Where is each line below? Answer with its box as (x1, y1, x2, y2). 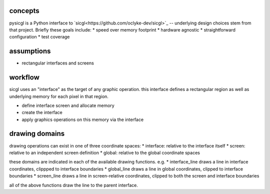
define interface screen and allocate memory (21, 102, 114, 108)
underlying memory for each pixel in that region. (9, 93, 108, 99)
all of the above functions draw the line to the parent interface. (9, 182, 138, 188)
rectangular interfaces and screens (21, 60, 94, 66)
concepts (9, 6, 39, 15)
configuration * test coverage (9, 34, 70, 40)
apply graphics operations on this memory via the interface (21, 116, 144, 122)
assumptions (9, 47, 51, 55)
